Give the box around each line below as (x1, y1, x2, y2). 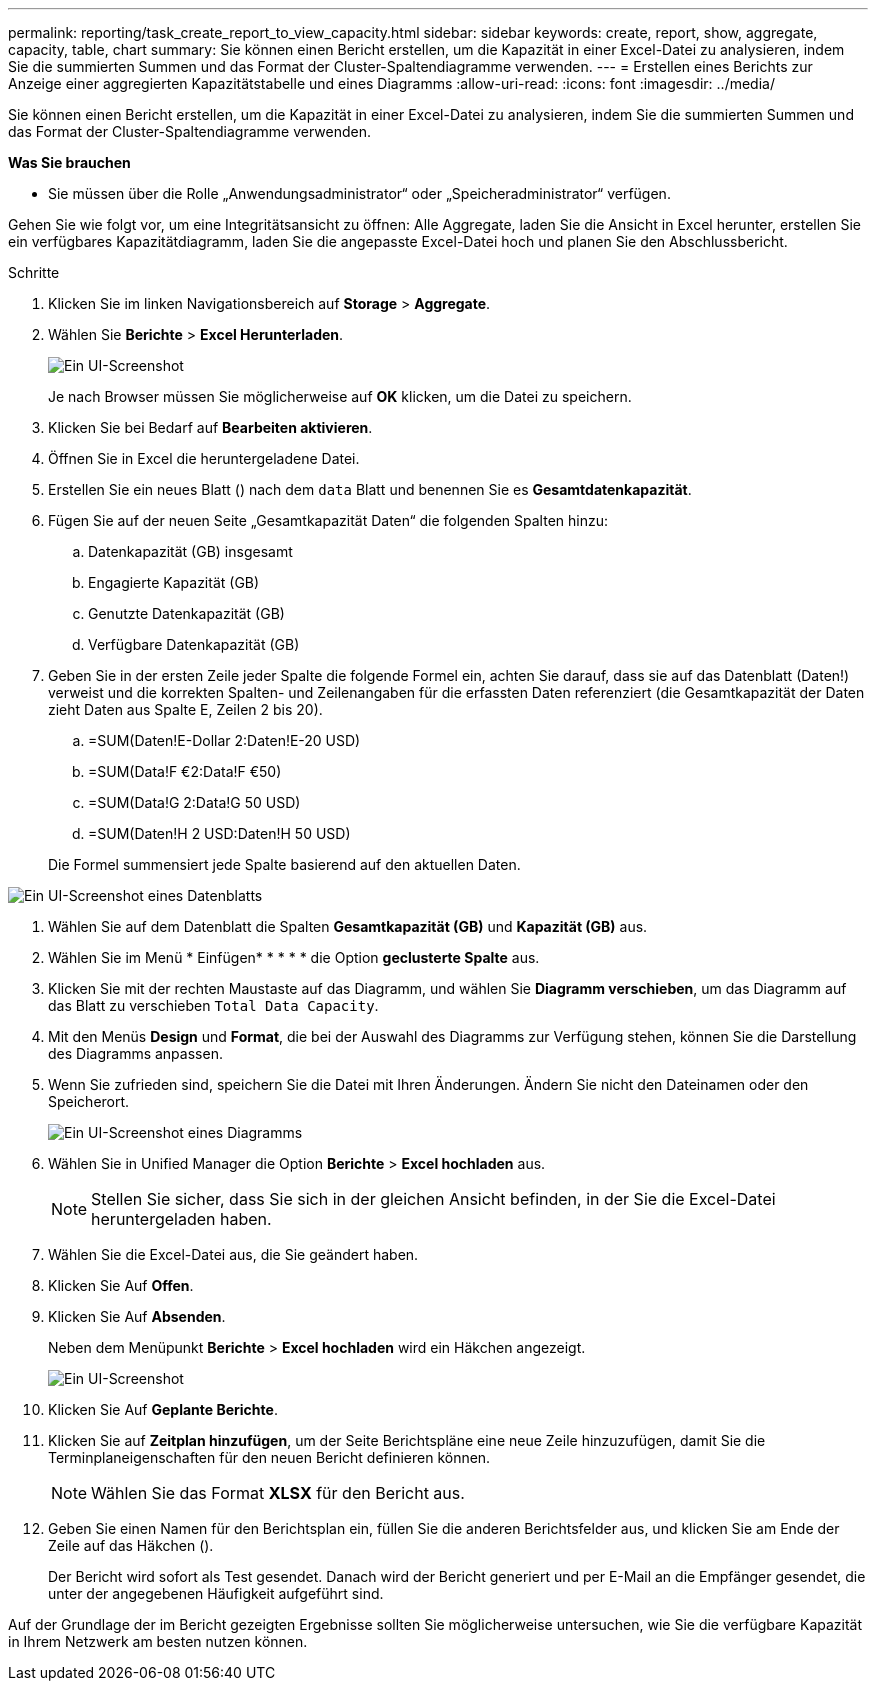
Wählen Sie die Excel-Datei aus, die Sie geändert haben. (48, 1246, 419, 1263)
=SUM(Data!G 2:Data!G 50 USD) (88, 794, 301, 811)
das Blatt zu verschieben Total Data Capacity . (48, 997, 379, 1014)
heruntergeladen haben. (91, 1209, 272, 1229)
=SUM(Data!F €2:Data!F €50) (88, 763, 282, 780)
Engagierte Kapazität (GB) (88, 574, 260, 591)
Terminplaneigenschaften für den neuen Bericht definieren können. (48, 1449, 491, 1466)
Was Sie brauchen (8, 154, 131, 171)
